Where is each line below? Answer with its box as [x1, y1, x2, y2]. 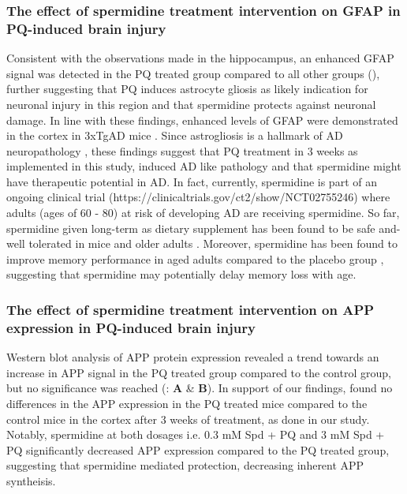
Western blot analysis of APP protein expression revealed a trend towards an [6, 349, 379, 365]
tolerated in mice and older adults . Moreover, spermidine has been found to [28, 235, 398, 252]
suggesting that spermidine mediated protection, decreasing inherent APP [6, 457, 364, 473]
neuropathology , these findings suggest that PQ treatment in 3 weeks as [6, 142, 358, 159]
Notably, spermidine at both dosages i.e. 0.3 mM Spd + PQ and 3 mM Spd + [6, 426, 385, 443]
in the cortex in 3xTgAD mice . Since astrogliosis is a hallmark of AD [6, 127, 343, 144]
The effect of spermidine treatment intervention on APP [6, 299, 375, 319]
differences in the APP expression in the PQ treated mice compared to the [6, 395, 368, 411]
